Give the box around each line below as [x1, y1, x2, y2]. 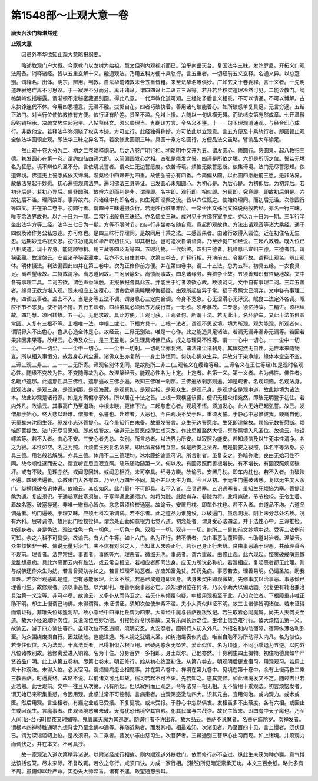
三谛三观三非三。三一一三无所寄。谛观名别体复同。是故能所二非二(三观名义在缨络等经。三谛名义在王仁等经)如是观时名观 [11, 361, 304, 368]
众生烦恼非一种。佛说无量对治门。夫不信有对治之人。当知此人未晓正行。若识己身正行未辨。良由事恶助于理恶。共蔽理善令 [11, 542, 305, 550]
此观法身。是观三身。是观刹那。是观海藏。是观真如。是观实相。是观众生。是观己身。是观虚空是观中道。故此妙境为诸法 [11, 386, 300, 393]
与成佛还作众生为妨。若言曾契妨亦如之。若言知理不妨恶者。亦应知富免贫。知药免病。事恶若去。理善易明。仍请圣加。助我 [11, 567, 305, 574]
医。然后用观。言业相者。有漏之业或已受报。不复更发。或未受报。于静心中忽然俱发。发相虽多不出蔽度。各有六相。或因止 [11, 699, 305, 706]
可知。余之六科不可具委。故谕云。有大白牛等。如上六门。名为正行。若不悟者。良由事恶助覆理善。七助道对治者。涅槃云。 [11, 534, 305, 541]
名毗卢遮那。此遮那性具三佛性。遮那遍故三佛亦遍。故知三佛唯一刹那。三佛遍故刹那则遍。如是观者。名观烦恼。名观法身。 [11, 378, 305, 385]
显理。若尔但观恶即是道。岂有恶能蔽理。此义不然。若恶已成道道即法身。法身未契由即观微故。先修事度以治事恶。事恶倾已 [11, 575, 305, 583]
